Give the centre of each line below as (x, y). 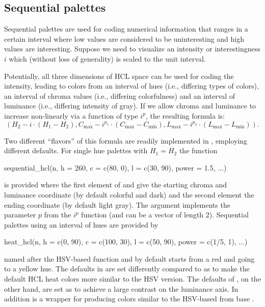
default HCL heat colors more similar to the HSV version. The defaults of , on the (132, 279)
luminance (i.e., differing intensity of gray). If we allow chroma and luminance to (130, 106)
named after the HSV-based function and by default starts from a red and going (129, 258)
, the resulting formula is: (185, 115)
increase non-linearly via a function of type (71, 115)
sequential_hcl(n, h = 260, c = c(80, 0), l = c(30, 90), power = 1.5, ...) (115, 167)
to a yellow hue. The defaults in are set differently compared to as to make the (127, 269)
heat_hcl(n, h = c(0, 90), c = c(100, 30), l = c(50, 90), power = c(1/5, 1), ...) (126, 242)
